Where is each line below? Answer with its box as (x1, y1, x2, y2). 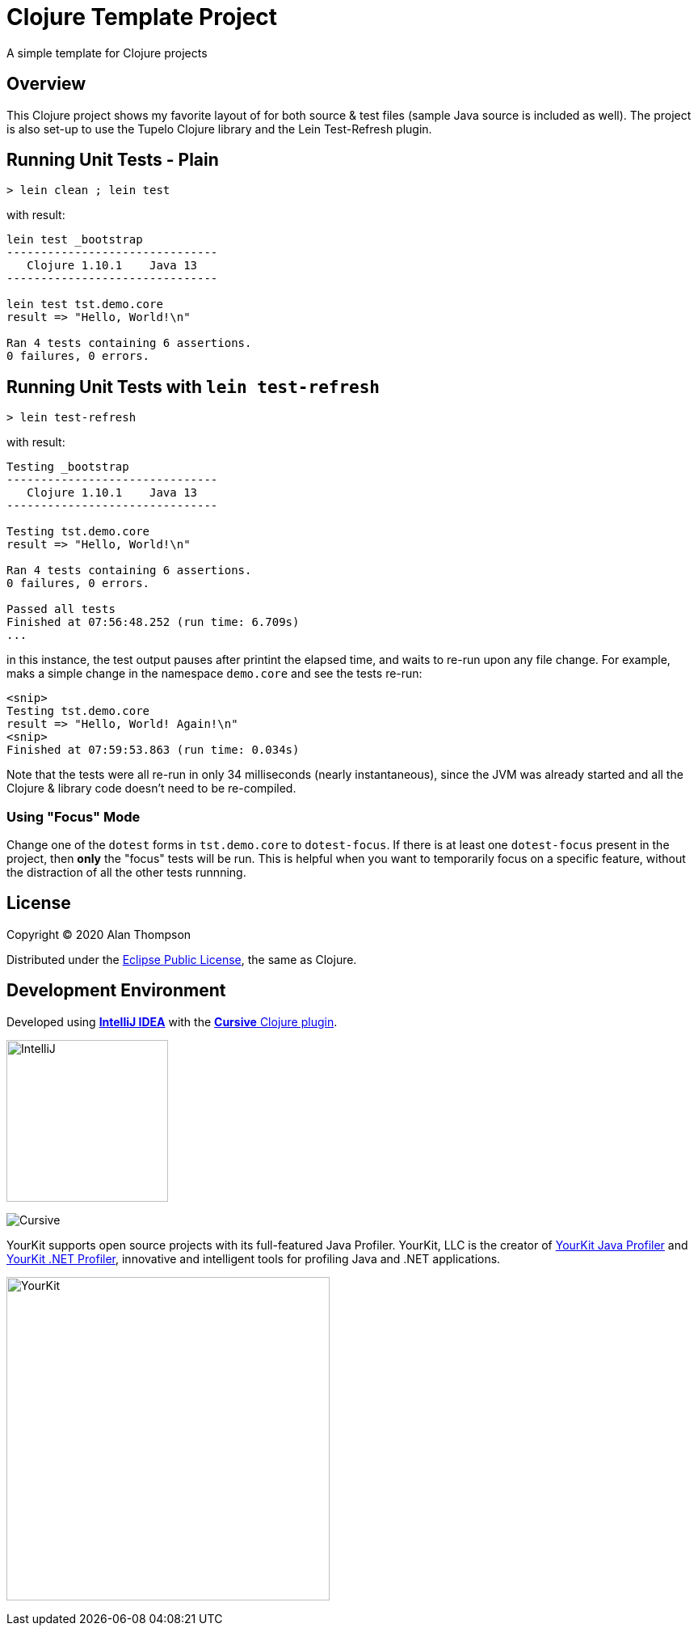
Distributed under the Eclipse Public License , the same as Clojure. (6, 952, 357, 966)
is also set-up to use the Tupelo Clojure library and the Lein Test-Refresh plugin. (6, 121, 432, 136)
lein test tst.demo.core (6, 298, 163, 311)
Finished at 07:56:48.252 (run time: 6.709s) (6, 615, 300, 629)
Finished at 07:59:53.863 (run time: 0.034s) (6, 743, 300, 757)
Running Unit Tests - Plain (6, 150, 219, 171)
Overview (6, 74, 86, 95)
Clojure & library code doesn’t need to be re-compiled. (6, 781, 296, 796)
